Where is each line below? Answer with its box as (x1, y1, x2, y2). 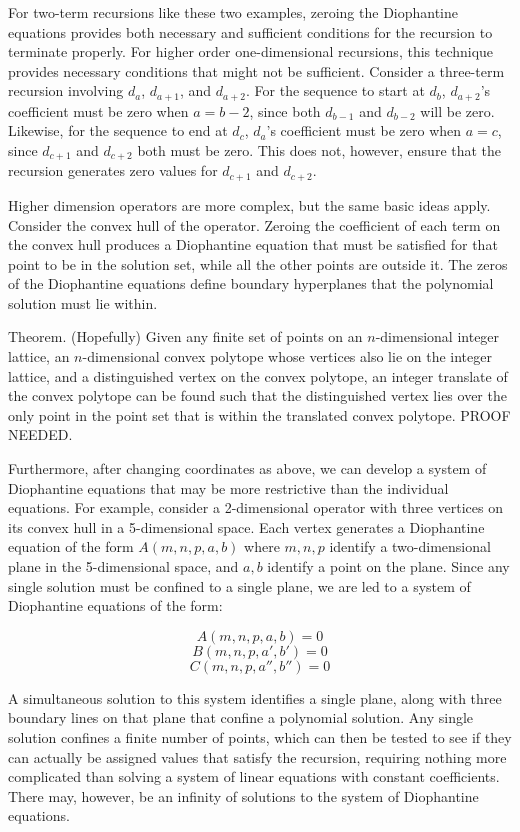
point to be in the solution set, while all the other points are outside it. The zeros (8, 253, 508, 274)
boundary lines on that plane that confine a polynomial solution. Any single (8, 707, 474, 728)
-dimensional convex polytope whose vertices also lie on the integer (82, 346, 492, 367)
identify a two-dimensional (329, 536, 491, 557)
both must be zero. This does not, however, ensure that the (137, 140, 502, 161)
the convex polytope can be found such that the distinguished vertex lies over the (8, 385, 507, 406)
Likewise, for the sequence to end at (8, 120, 228, 141)
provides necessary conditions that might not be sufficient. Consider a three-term (8, 60, 505, 81)
